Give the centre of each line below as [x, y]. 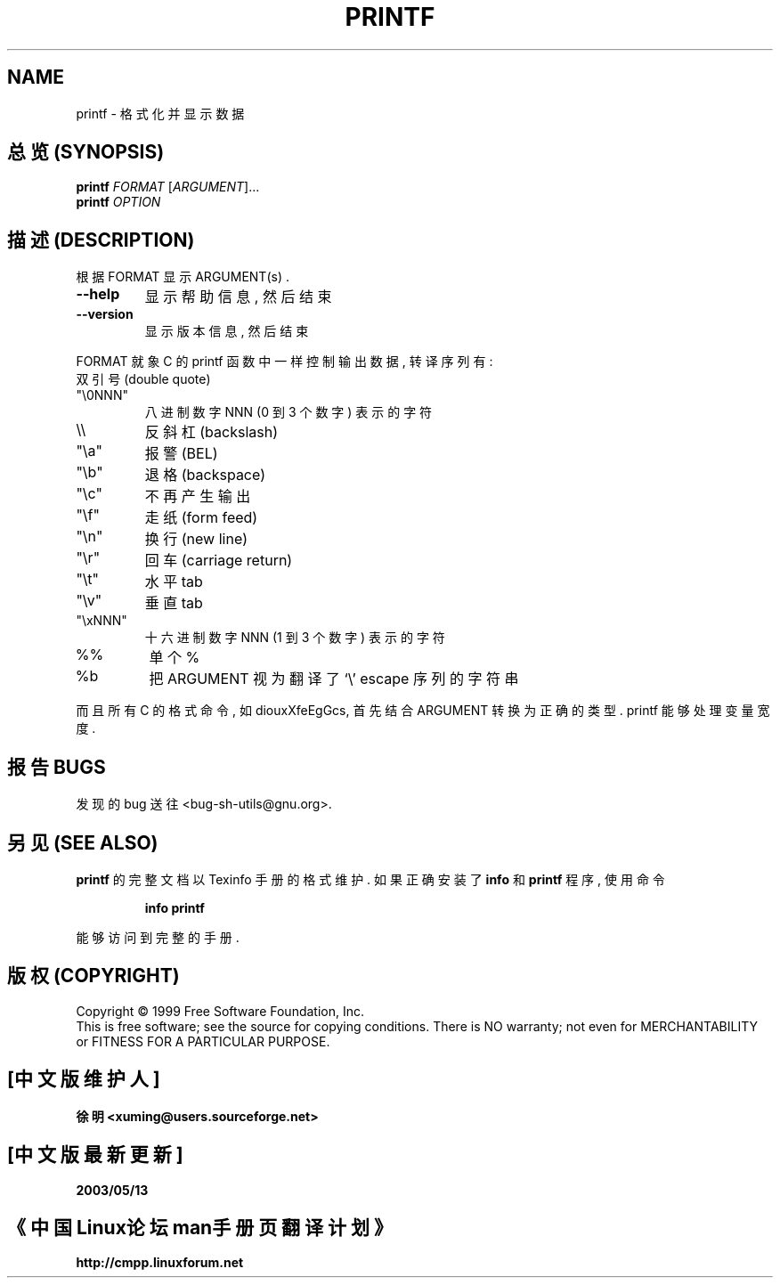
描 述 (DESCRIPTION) [101, 240]
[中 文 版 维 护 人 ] [84, 1079]
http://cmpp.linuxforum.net [160, 1263]
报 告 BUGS [57, 767]
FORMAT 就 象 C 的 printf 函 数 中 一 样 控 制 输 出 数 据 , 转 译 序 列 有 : [284, 362]
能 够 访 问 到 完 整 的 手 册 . [158, 937]
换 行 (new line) [196, 539]
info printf [175, 907]
